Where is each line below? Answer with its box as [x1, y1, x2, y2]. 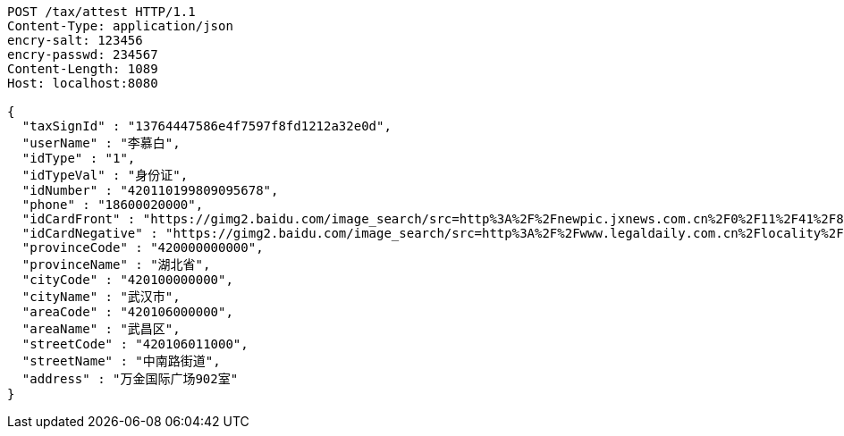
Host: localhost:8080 [7, 76, 158, 90]
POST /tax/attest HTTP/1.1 [7, 4, 196, 19]
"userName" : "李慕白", [21, 136, 181, 150]
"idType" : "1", [21, 151, 136, 165]
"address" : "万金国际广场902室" [21, 372, 239, 386]
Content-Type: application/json [7, 19, 233, 33]
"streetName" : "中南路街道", [21, 354, 221, 368]
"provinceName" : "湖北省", [21, 257, 211, 272]
